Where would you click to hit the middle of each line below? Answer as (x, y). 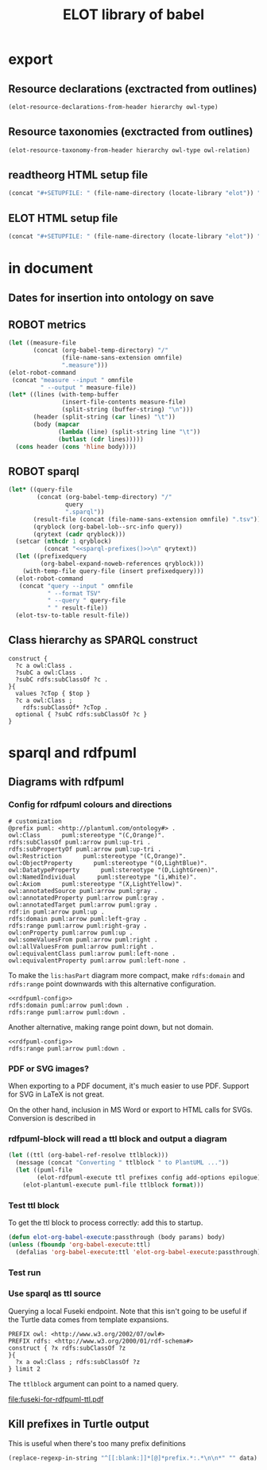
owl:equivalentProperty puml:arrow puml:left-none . (97, 961)
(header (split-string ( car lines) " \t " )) (104, 417)
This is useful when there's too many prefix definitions (97, 1443)
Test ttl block (34, 1205)
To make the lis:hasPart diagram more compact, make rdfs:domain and (126, 975)
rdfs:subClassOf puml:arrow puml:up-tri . (79, 842)
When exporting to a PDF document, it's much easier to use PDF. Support (129, 1086)
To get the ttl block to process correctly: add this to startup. (106, 1222)
